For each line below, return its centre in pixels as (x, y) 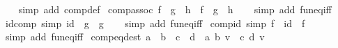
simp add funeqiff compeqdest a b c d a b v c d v (135, 37)
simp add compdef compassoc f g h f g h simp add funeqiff (175, 9)
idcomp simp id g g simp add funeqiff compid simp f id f (155, 23)
